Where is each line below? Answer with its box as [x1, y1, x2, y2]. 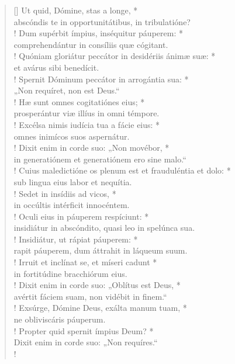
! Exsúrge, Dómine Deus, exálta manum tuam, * [13, 301, 187, 314]
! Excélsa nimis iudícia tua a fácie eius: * [13, 118, 160, 130]
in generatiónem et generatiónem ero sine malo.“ [13, 152, 186, 165]
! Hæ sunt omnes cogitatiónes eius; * [13, 95, 145, 108]
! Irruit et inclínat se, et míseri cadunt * [13, 256, 157, 268]
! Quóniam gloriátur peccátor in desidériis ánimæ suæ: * [13, 50, 216, 62]
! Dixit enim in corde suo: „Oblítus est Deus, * [13, 279, 181, 291]
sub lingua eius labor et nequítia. [13, 175, 132, 188]
